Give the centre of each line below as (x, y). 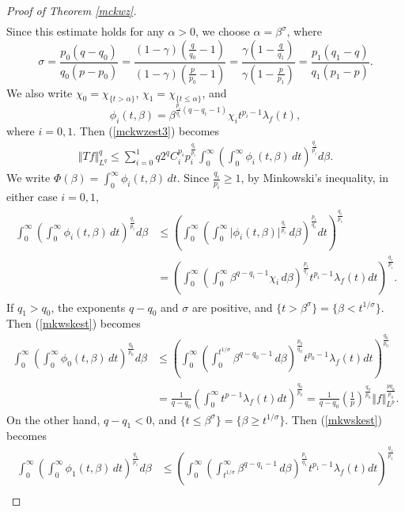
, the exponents (88, 307)
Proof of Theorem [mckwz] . (72, 10)
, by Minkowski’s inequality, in (314, 178)
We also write (40, 92)
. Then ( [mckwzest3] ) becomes (146, 130)
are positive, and (232, 307)
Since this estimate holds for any (85, 31)
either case (32, 197)
